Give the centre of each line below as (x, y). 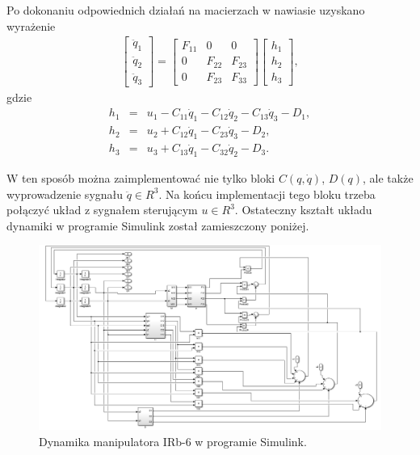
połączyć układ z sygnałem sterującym (102, 210)
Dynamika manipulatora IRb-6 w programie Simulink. (173, 442)
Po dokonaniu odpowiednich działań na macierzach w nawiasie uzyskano (186, 10)
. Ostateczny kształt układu (303, 210)
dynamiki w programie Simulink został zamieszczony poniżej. (158, 225)
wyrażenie (31, 25)
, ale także (388, 178)
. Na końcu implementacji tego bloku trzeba (267, 194)
